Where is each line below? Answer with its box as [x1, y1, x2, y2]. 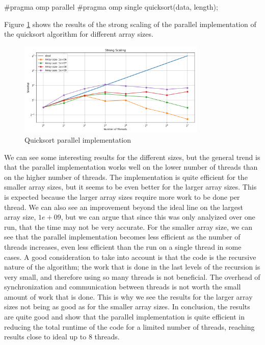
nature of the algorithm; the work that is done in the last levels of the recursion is [4, 261, 260, 272]
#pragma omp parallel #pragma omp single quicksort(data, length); [4, 2, 218, 12]
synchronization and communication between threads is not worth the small [4, 281, 241, 292]
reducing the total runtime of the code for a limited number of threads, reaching [4, 321, 255, 332]
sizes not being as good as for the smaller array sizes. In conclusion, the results [4, 301, 250, 312]
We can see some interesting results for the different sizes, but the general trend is [4, 151, 260, 162]
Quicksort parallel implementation [24, 134, 131, 145]
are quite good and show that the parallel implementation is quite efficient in [4, 311, 245, 322]
